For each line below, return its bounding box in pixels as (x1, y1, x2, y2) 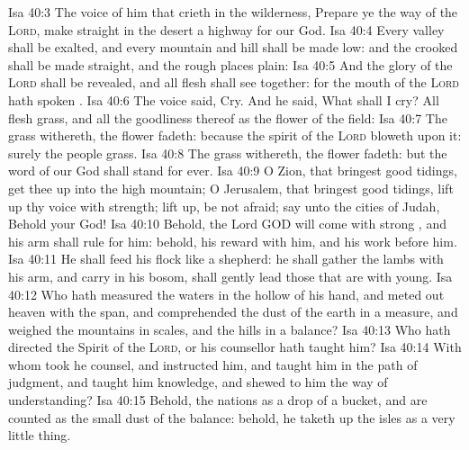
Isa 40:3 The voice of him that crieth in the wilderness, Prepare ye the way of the (8, 3, 458, 21)
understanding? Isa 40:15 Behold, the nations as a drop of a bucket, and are (8, 391, 428, 409)
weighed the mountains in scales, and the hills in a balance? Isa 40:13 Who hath (8, 319, 451, 338)
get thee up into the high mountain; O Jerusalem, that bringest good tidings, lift (8, 178, 454, 197)
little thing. (8, 426, 71, 445)
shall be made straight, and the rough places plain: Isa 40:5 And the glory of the (8, 55, 453, 74)
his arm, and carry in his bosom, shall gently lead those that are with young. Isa (8, 266, 453, 285)
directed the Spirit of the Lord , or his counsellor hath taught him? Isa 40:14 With (8, 337, 462, 356)
